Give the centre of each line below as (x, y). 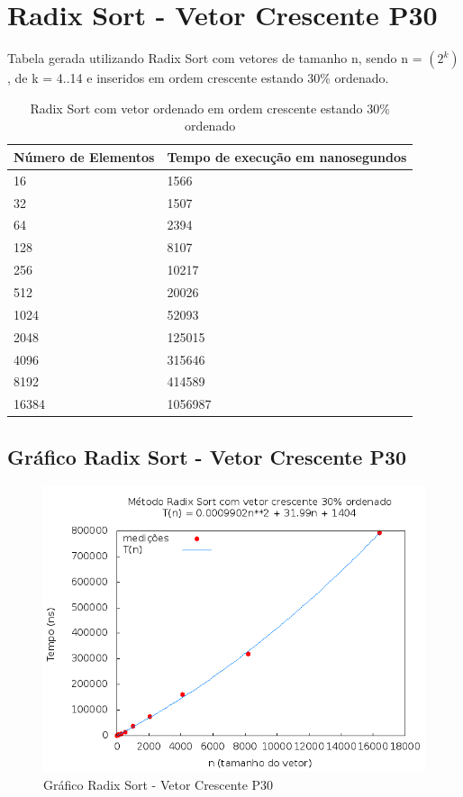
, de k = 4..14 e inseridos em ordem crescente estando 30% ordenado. (198, 78)
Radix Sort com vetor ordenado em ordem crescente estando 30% (210, 108)
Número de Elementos (84, 156)
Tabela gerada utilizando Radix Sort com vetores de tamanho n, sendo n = (215, 58)
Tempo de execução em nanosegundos (287, 156)
